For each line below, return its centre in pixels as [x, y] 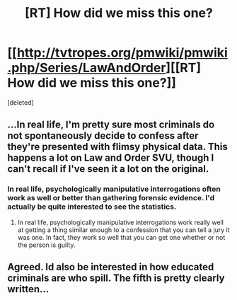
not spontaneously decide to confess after [103, 136]
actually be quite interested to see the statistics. [92, 207]
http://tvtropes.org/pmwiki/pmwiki [122, 53]
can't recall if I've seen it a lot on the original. [108, 169]
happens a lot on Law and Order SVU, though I [111, 158]
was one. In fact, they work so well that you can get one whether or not [121, 237]
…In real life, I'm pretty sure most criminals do [111, 125]
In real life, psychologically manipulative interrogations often [114, 189]
